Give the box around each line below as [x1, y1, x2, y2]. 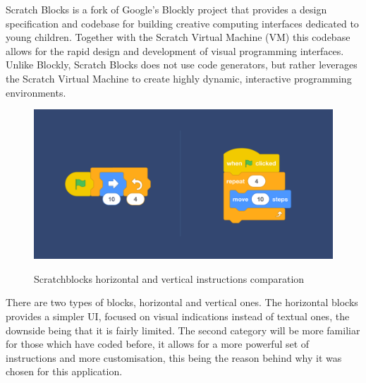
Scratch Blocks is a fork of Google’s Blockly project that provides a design [6, 2, 327, 16]
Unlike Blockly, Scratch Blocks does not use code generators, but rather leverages [6, 57, 358, 72]
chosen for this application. [6, 364, 123, 379]
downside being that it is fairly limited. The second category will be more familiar [6, 322, 360, 337]
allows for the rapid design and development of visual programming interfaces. [6, 43, 344, 58]
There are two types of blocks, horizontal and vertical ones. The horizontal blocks [6, 295, 358, 310]
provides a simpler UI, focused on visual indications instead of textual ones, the [6, 308, 350, 323]
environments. [6, 85, 66, 99]
